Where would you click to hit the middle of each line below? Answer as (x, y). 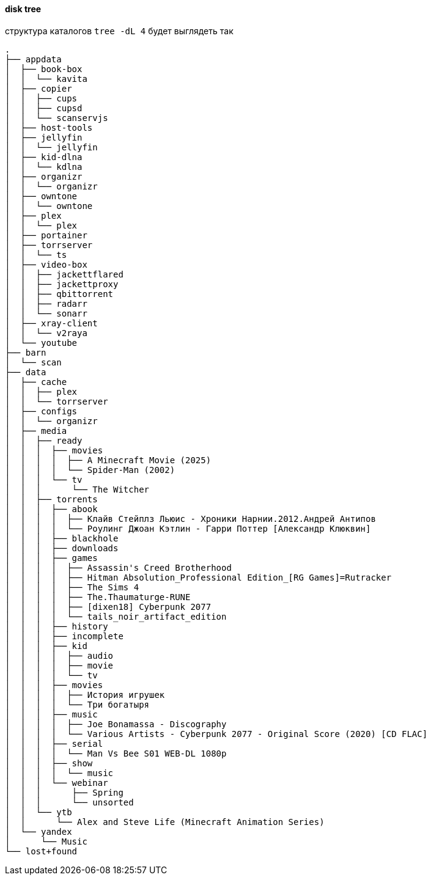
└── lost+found (41, 851)
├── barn (26, 352)
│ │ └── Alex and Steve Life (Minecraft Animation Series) (165, 822)
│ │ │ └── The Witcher (77, 489)
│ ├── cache (36, 382)
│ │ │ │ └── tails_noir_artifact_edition (116, 616)
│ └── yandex (39, 831)
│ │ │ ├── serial (54, 743)
